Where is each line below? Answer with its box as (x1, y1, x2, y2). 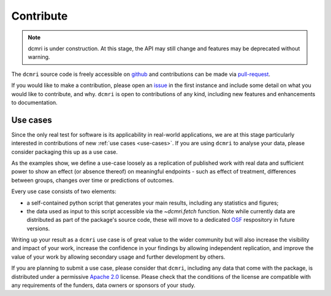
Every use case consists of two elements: (11, 188, 116, 195)
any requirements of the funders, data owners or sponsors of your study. (11, 282, 196, 289)
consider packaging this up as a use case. (11, 148, 118, 156)
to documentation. (11, 99, 58, 106)
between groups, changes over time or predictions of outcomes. (11, 176, 174, 184)
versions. (26, 224, 50, 232)
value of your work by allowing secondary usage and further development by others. (11, 253, 226, 260)
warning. (28, 53, 50, 61)
